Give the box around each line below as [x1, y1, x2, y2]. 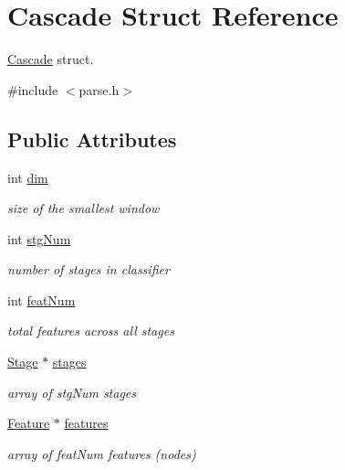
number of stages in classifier [7, 260, 170, 279]
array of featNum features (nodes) [7, 443, 196, 463]
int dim [7, 167, 48, 187]
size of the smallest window [7, 198, 160, 218]
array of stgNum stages [7, 382, 137, 401]
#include [7, 80, 58, 99]
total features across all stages [7, 321, 174, 340]
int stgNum [7, 229, 71, 248]
